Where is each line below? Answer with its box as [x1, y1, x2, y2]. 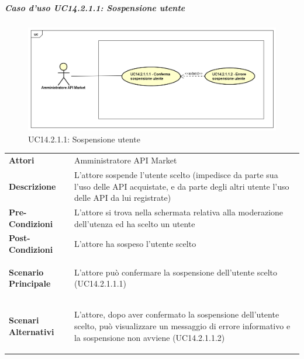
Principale [9, 277, 51, 290]
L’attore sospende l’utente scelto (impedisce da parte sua [74, 168, 278, 180]
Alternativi [9, 325, 54, 337]
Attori [9, 154, 34, 166]
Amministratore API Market [74, 154, 177, 166]
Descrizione [9, 180, 56, 192]
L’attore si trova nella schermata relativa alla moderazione [74, 206, 284, 218]
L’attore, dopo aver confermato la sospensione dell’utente [74, 308, 279, 320]
